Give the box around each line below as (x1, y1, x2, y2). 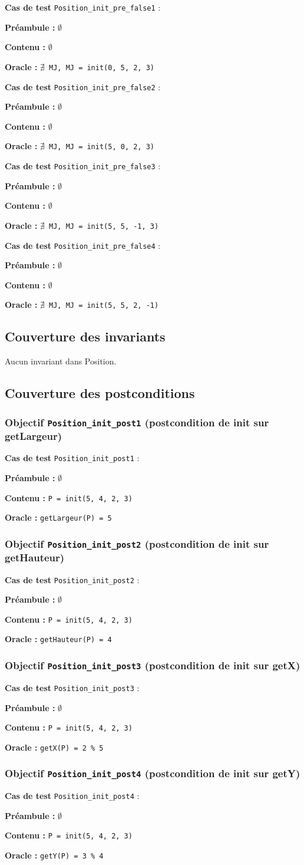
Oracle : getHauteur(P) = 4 (5, 633, 112, 645)
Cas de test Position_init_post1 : (5, 452, 140, 464)
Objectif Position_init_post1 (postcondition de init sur (5, 415, 269, 429)
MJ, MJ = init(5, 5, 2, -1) (49, 301, 159, 310)
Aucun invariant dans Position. (5, 355, 117, 367)
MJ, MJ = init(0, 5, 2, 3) (49, 63, 154, 72)
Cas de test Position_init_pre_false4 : (5, 239, 161, 251)
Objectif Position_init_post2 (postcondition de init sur (5, 536, 269, 551)
